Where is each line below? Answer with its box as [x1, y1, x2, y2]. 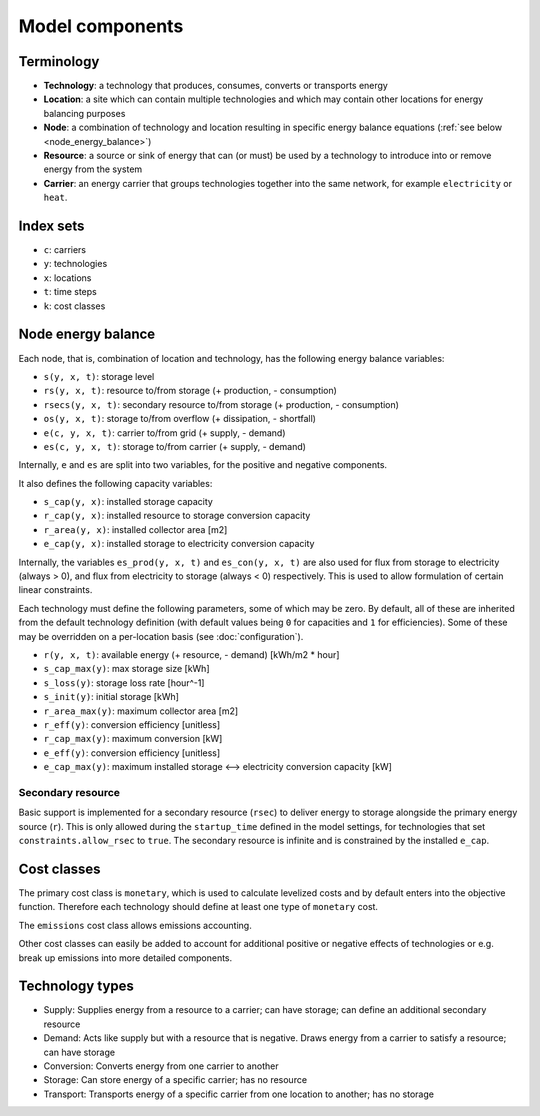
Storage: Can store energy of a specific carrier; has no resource [43, 1074, 308, 1086]
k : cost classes [43, 300, 106, 312]
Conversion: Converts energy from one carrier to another [43, 1060, 279, 1072]
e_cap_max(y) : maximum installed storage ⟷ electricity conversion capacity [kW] [43, 761, 392, 773]
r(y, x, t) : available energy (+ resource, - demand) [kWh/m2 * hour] [43, 648, 340, 660]
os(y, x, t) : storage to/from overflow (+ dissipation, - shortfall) [43, 413, 317, 425]
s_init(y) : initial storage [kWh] [43, 691, 180, 703]
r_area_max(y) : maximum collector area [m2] [43, 705, 239, 717]
